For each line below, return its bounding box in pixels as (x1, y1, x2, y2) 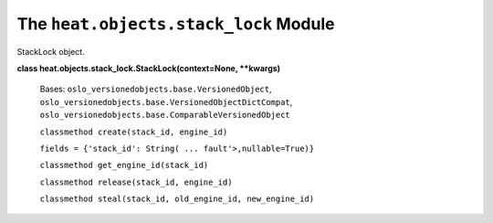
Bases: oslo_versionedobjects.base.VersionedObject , (39, 83, 272, 95)
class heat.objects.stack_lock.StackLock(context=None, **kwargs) (16, 62, 281, 73)
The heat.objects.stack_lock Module (16, 14, 335, 34)
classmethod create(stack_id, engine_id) (39, 126, 228, 137)
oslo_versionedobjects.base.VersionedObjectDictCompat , (39, 96, 293, 107)
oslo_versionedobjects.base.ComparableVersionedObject (39, 110, 291, 121)
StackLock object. (16, 46, 86, 57)
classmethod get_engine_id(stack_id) (39, 160, 209, 171)
